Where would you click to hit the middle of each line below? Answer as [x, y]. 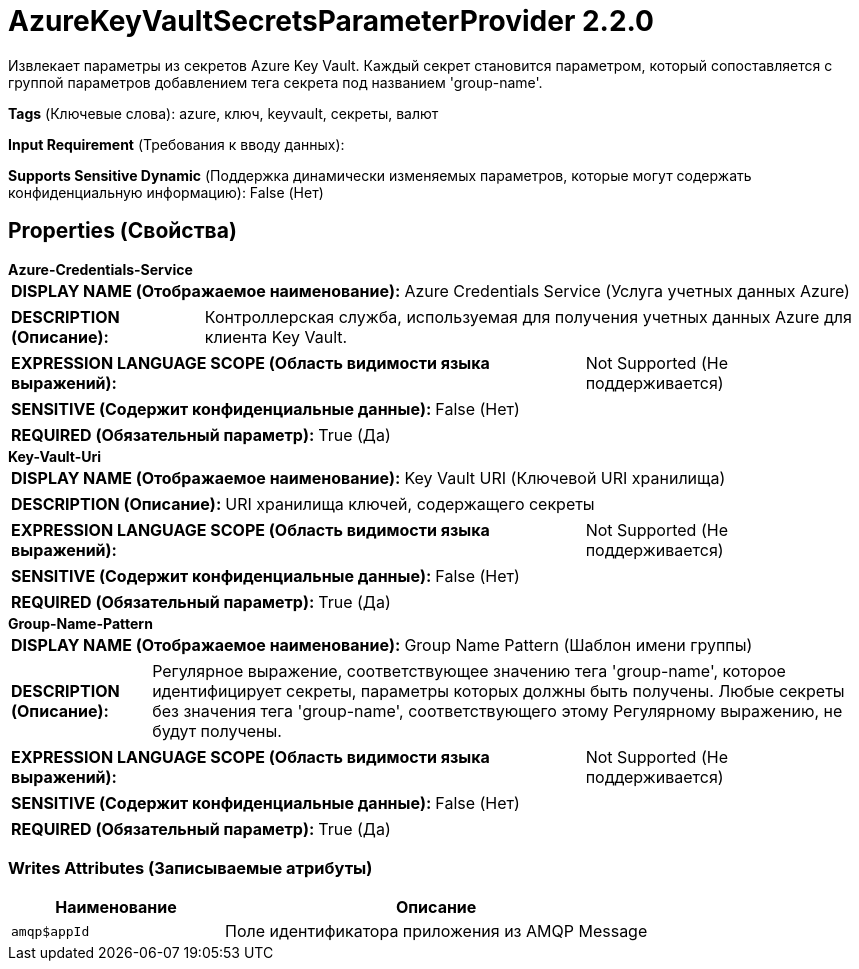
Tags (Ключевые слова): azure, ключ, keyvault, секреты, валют [223, 113]
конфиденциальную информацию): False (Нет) [166, 192]
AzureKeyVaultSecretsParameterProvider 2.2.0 [331, 21]
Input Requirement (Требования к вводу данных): [176, 144]
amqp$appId [50, 931]
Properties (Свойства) [122, 231]
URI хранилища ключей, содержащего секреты [410, 503]
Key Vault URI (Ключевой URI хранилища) [565, 477]
